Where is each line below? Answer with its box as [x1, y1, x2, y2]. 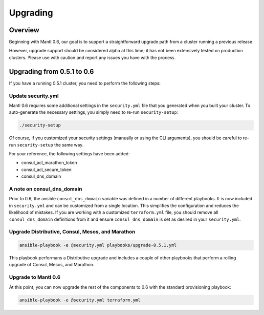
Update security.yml [9, 92, 59, 99]
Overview [9, 26, 40, 34]
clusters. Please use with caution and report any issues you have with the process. [9, 54, 176, 61]
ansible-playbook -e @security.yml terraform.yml [19, 297, 141, 303]
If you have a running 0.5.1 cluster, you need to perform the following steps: [9, 80, 161, 86]
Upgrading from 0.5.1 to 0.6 [9, 67, 94, 76]
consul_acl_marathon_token [21, 160, 78, 166]
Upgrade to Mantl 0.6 [9, 274, 61, 281]
